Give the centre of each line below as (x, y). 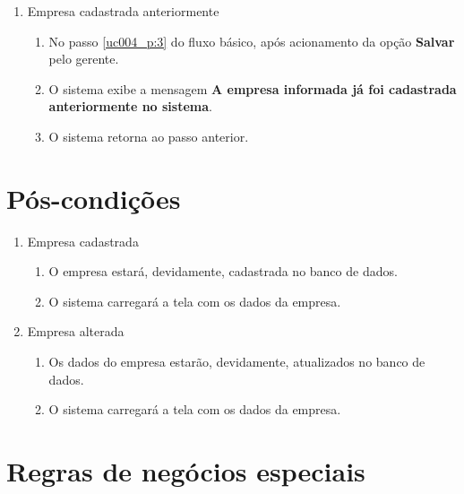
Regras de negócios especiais (186, 471)
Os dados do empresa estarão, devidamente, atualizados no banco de (237, 362)
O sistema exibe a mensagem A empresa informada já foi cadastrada (253, 88)
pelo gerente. (84, 59)
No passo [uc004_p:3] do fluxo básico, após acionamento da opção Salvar (252, 41)
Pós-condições (94, 198)
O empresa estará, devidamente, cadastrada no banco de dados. (223, 271)
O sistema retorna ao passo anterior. (149, 136)
